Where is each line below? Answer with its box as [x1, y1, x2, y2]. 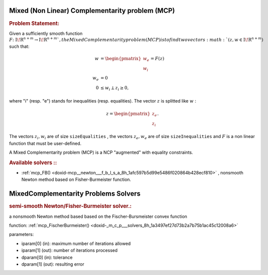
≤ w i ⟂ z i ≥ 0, [100, 85, 129, 92]
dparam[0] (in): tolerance [21, 254, 73, 260]
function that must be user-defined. [9, 140, 81, 146]
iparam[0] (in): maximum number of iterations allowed [21, 241, 131, 246]
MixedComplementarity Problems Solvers [9, 190, 141, 198]
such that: [9, 43, 30, 49]
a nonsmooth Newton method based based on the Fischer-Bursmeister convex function [9, 213, 187, 219]
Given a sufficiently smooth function [9, 30, 83, 36]
